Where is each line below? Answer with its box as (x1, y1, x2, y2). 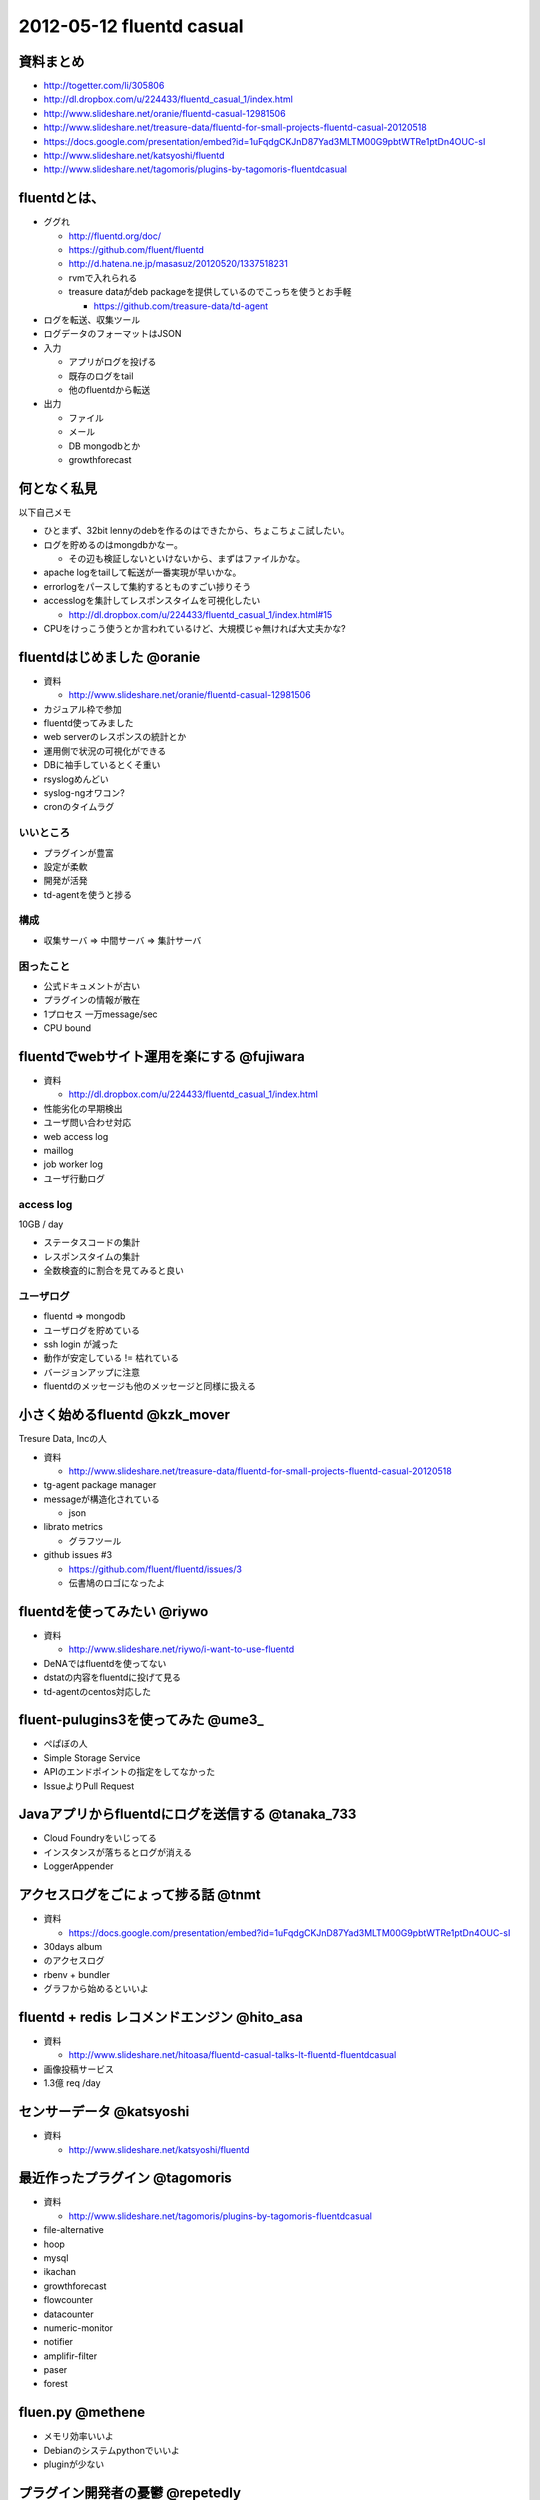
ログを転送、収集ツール (43, 314, 140, 326)
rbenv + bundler (43, 1968, 110, 1980)
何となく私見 (18, 480, 98, 497)
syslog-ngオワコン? (43, 787, 125, 799)
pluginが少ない (43, 2458, 105, 2470)
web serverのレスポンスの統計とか (43, 731, 187, 743)
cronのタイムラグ (43, 801, 115, 813)
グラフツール (68, 1535, 122, 1547)
